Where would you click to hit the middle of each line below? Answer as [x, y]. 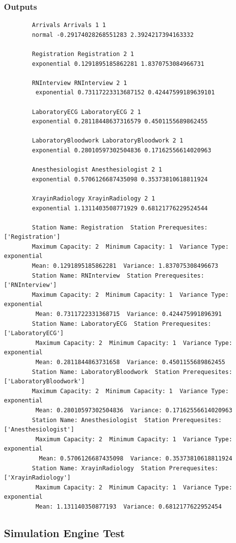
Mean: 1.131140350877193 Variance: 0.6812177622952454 [129, 506]
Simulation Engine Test [65, 532]
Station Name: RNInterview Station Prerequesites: [118, 275]
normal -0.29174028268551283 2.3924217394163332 [113, 35]
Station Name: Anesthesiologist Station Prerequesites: [127, 420]
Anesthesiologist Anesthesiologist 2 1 [97, 170]
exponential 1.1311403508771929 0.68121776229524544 [120, 208]
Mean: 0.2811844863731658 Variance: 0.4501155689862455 [131, 362]
